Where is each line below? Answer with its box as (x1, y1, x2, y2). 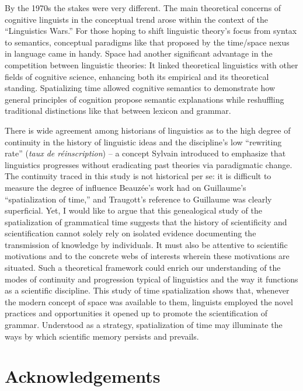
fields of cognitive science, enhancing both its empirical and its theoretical (5, 70, 269, 82)
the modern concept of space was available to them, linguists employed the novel (5, 295, 293, 308)
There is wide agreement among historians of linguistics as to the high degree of (5, 124, 291, 136)
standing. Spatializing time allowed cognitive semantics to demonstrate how (5, 82, 276, 94)
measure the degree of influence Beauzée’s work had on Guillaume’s (5, 181, 246, 193)
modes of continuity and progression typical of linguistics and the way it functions (5, 273, 298, 285)
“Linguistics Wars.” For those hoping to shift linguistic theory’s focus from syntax (5, 25, 297, 37)
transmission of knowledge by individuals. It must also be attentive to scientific (5, 238, 288, 250)
